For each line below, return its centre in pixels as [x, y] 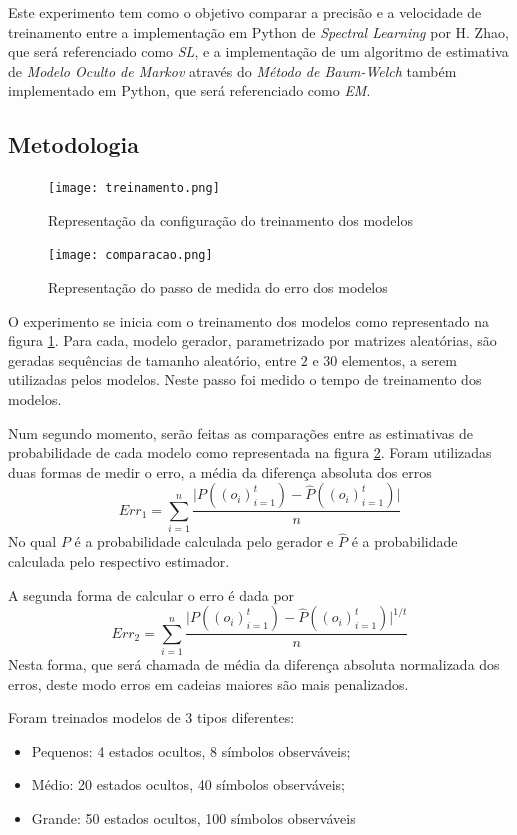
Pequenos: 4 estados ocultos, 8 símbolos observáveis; [191, 750]
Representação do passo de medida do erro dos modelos [218, 287]
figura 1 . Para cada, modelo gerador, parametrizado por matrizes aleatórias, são [252, 340]
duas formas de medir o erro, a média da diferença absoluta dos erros [220, 471]
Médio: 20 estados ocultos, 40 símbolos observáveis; [188, 784]
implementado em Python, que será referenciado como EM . [189, 90]
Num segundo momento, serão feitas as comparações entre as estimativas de [240, 432]
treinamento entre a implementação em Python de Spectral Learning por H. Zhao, [258, 31]
